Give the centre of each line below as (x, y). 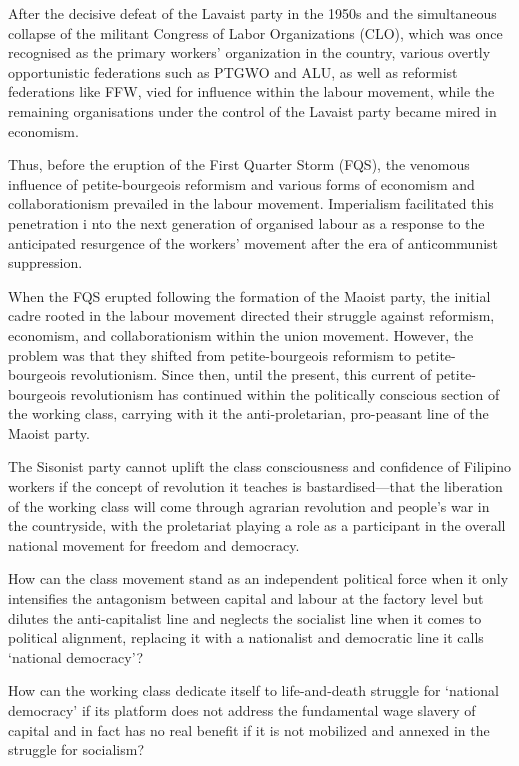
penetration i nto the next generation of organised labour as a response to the (246, 222)
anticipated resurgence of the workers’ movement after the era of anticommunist (253, 242)
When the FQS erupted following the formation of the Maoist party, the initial (249, 295)
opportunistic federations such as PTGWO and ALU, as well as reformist (233, 71)
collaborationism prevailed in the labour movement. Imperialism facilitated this (251, 203)
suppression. (45, 262)
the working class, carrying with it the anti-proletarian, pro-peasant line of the (248, 413)
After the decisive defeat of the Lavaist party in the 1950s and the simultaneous (252, 13)
